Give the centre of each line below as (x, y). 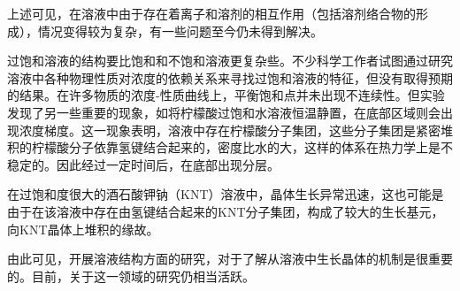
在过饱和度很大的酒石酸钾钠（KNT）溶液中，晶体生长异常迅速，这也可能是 (226, 194)
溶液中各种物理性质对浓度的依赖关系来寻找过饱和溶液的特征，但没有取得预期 (230, 77)
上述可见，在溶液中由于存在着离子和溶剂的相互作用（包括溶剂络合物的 (211, 13)
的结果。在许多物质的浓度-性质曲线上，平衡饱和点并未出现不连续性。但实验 (226, 95)
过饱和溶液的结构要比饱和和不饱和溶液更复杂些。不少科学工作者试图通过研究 (230, 61)
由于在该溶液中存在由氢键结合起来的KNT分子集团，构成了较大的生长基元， (226, 211)
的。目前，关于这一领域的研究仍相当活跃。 (131, 276)
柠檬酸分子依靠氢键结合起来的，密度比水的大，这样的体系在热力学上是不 (242, 147)
